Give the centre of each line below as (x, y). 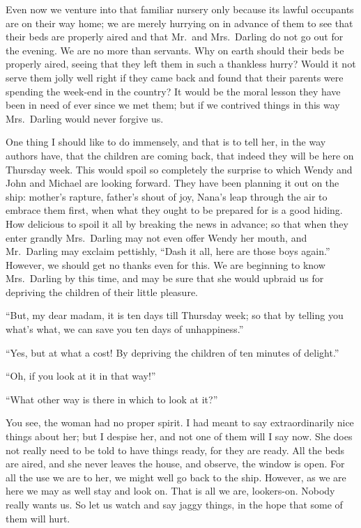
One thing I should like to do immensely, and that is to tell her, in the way (166, 142)
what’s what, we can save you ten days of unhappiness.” (125, 329)
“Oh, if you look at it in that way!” (81, 376)
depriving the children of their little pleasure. (102, 292)
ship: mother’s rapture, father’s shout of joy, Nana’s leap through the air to (167, 196)
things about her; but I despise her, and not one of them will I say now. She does (179, 436)
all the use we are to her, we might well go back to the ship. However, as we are (176, 477)
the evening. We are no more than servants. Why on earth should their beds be (175, 50)
